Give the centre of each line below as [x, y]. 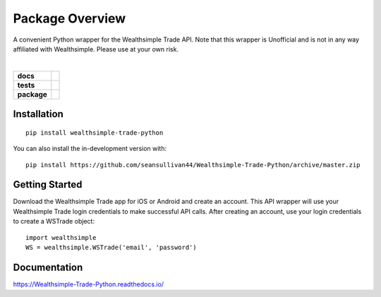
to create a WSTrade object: [54, 222]
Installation [38, 114]
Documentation [48, 267]
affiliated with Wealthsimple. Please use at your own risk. [96, 49]
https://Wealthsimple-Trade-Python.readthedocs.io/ [89, 284]
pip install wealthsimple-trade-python [95, 133]
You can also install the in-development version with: [90, 149]
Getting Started [48, 184]
